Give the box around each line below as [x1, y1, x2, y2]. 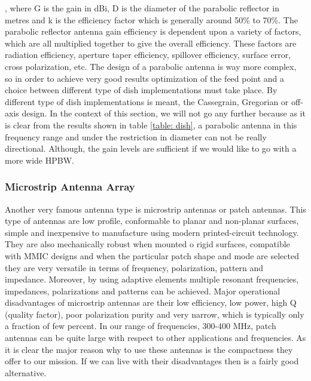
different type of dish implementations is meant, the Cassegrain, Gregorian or [5, 95, 289, 107]
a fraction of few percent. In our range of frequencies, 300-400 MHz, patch [5, 319, 276, 332]
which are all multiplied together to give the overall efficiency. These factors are [5, 36, 297, 49]
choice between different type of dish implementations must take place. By [5, 84, 278, 96]
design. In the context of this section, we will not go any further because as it [22, 107, 306, 119]
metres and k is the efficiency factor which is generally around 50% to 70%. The [5, 13, 298, 26]
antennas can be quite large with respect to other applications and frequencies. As [5, 331, 306, 344]
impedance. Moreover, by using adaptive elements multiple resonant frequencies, [5, 273, 299, 285]
